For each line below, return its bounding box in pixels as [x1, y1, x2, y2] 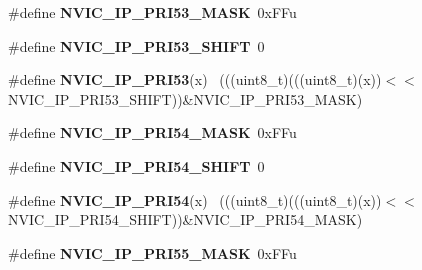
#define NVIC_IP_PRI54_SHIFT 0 [8, 155, 265, 176]
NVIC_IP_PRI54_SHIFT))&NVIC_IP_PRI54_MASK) [8, 209, 363, 230]
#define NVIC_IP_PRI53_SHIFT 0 [8, 35, 265, 56]
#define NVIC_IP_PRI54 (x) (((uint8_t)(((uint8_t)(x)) [8, 189, 382, 210]
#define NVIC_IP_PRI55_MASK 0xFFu [8, 242, 297, 263]
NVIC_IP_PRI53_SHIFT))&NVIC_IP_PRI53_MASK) [8, 88, 363, 109]
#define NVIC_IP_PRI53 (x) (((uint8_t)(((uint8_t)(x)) [8, 69, 382, 90]
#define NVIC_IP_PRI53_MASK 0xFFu [8, 2, 297, 22]
